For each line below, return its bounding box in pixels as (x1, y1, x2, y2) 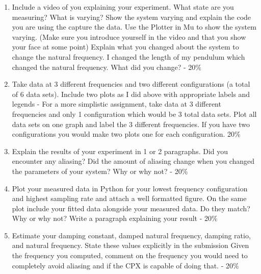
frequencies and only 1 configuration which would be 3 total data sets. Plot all (12, 108, 257, 119)
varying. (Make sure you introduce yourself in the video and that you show (12, 31, 246, 42)
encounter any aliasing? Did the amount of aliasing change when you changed (12, 156, 255, 166)
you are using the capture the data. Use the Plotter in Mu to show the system (12, 21, 256, 32)
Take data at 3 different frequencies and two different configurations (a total (12, 79, 250, 89)
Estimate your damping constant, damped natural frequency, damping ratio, (12, 230, 251, 240)
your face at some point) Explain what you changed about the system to (12, 41, 239, 52)
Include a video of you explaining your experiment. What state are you (12, 2, 234, 12)
